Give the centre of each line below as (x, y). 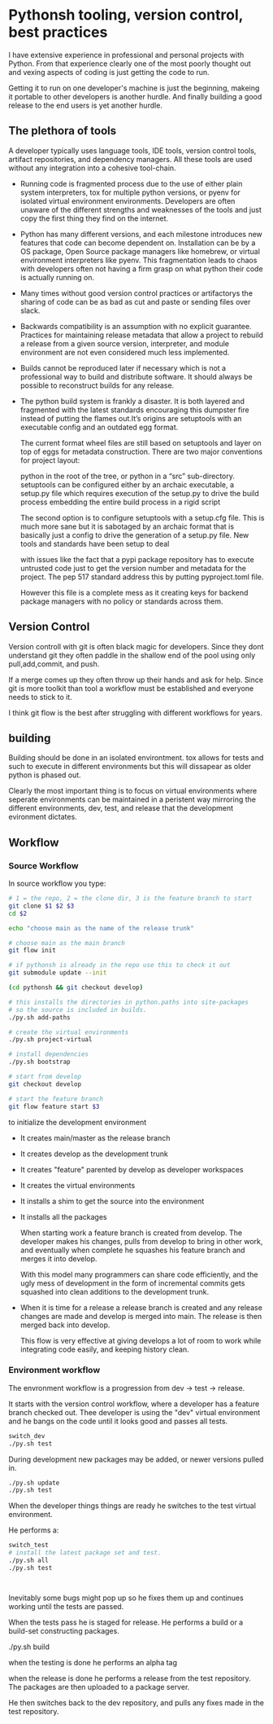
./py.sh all (28, 1561)
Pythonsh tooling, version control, (126, 15)
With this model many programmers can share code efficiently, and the (139, 1274)
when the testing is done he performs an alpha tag (93, 1662)
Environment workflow (54, 1370)
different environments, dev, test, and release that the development (121, 808)
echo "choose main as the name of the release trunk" (102, 928)
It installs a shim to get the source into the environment (112, 1201)
